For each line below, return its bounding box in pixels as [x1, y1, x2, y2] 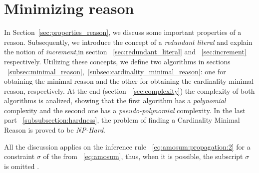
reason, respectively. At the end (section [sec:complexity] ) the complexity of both [4, 85, 255, 96]
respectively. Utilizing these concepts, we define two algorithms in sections [4, 56, 231, 66]
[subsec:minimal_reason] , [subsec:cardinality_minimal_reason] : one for [7, 66, 226, 76]
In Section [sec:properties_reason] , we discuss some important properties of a [4, 27, 242, 37]
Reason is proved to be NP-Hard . [4, 125, 105, 135]
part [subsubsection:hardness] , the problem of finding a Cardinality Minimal [4, 115, 240, 125]
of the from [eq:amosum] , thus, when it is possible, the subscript [43, 151, 243, 162]
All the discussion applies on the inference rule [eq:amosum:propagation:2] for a [4, 141, 251, 152]
